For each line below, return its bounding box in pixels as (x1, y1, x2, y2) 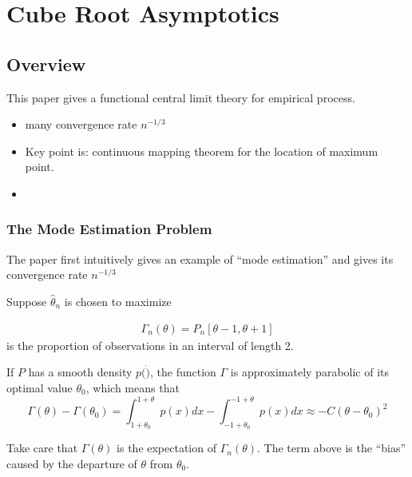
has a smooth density (28, 364, 133, 380)
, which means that (85, 379, 180, 396)
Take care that (6, 439, 78, 456)
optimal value (6, 379, 73, 396)
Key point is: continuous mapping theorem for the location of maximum (25, 142, 378, 159)
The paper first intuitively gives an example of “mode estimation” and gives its (6, 250, 394, 267)
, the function (150, 364, 216, 380)
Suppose (6, 292, 47, 309)
